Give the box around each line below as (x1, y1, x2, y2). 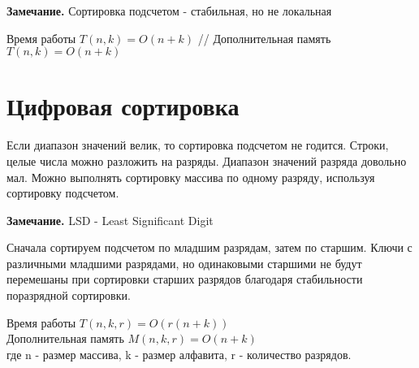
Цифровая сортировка (6, 89, 240, 123)
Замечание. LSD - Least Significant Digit (6, 211, 214, 228)
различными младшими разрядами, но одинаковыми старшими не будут (6, 254, 362, 271)
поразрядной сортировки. (6, 287, 131, 304)
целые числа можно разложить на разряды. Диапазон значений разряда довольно (6, 152, 407, 169)
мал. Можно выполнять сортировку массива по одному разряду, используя (6, 168, 375, 185)
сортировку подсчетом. (6, 184, 119, 201)
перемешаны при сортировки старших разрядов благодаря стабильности (6, 271, 363, 288)
